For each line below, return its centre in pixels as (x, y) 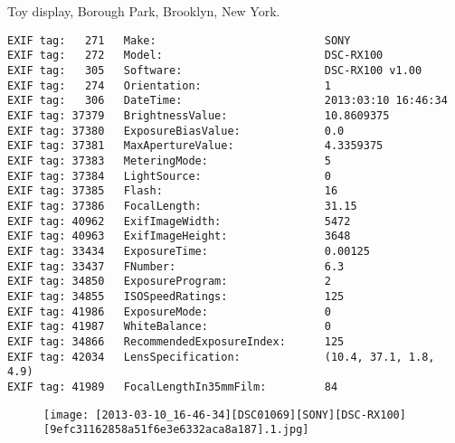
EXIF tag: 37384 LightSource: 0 (169, 176)
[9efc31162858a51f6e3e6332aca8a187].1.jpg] (176, 430)
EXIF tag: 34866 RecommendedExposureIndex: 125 (176, 341)
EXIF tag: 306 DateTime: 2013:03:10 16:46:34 (227, 101)
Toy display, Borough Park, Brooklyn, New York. (144, 11)
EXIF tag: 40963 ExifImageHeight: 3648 (179, 236)
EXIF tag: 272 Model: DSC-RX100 (195, 56)
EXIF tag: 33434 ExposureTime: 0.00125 (189, 251)
